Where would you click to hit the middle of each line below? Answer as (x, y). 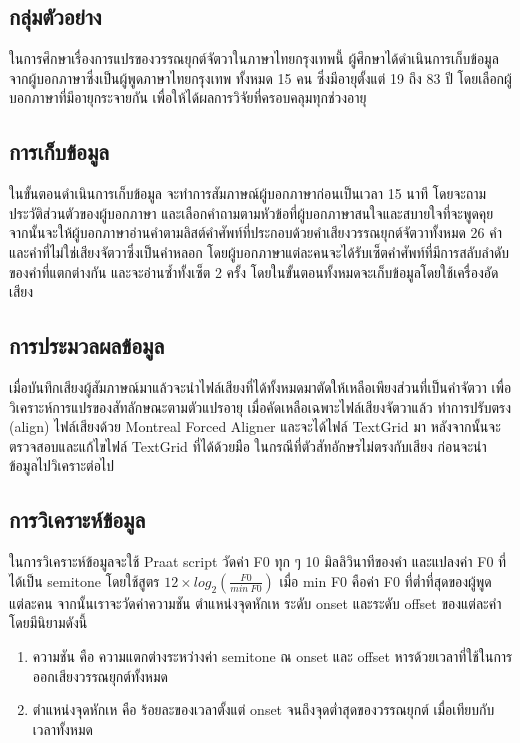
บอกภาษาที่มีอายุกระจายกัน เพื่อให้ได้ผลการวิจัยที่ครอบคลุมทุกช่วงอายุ (188, 97)
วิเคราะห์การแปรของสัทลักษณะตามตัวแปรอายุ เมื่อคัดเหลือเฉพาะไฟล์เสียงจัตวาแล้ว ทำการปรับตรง (260, 406)
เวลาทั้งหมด (62, 728)
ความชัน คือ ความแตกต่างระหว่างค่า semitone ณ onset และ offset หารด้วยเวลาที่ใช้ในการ (272, 655)
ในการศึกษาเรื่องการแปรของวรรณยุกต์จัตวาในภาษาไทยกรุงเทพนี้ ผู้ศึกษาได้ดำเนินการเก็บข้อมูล (254, 58)
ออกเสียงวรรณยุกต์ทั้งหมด (100, 675)
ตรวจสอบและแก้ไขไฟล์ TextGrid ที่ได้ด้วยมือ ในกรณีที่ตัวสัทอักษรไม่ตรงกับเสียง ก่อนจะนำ (248, 445)
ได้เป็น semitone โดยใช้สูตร (84, 580)
